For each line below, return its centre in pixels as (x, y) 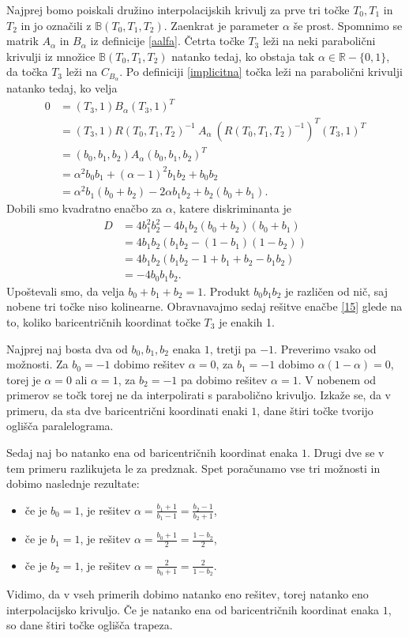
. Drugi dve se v (345, 453)
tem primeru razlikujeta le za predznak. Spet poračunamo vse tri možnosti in (193, 468)
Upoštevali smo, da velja (66, 291)
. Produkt (227, 291)
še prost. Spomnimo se (348, 25)
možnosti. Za (38, 364)
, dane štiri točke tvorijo (315, 410)
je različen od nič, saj (336, 291)
